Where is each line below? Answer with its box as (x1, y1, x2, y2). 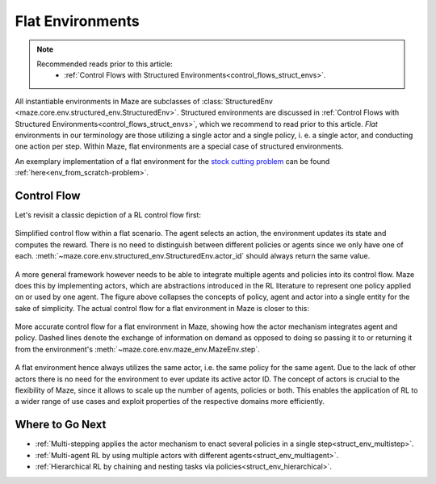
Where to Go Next (15, 418, 107, 431)
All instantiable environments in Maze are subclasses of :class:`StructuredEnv (15, 96, 274, 106)
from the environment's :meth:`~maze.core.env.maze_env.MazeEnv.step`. (15, 344, 260, 354)
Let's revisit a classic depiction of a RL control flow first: (15, 210, 202, 220)
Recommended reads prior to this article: (36, 59, 173, 69)
